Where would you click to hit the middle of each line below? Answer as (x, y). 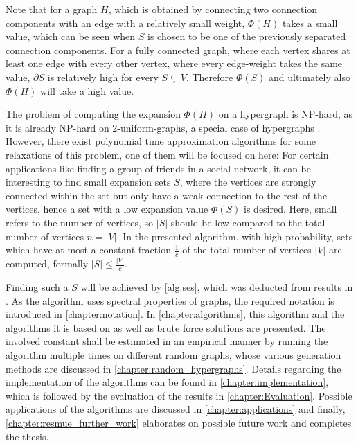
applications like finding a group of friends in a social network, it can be (158, 168)
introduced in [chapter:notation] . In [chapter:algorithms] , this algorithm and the (175, 314)
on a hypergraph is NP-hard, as (286, 114)
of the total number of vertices (247, 250)
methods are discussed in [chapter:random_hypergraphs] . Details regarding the (173, 368)
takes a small (310, 23)
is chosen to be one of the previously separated (247, 36)
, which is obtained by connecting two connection (213, 9)
